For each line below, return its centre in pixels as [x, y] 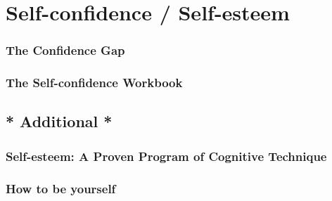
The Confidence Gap [65, 50]
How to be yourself [61, 188]
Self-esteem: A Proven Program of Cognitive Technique [166, 156]
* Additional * [59, 121]
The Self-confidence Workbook [94, 83]
